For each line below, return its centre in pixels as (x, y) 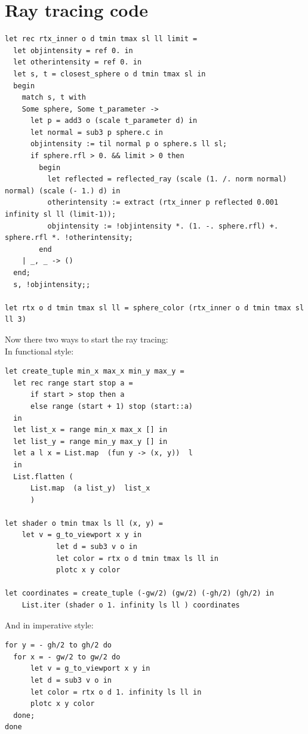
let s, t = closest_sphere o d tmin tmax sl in (110, 74)
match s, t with (54, 98)
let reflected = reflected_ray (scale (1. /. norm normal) (167, 179)
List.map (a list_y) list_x (90, 488)
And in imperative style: (49, 624)
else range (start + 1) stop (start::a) (111, 406)
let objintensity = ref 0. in (73, 50)
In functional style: (39, 351)
